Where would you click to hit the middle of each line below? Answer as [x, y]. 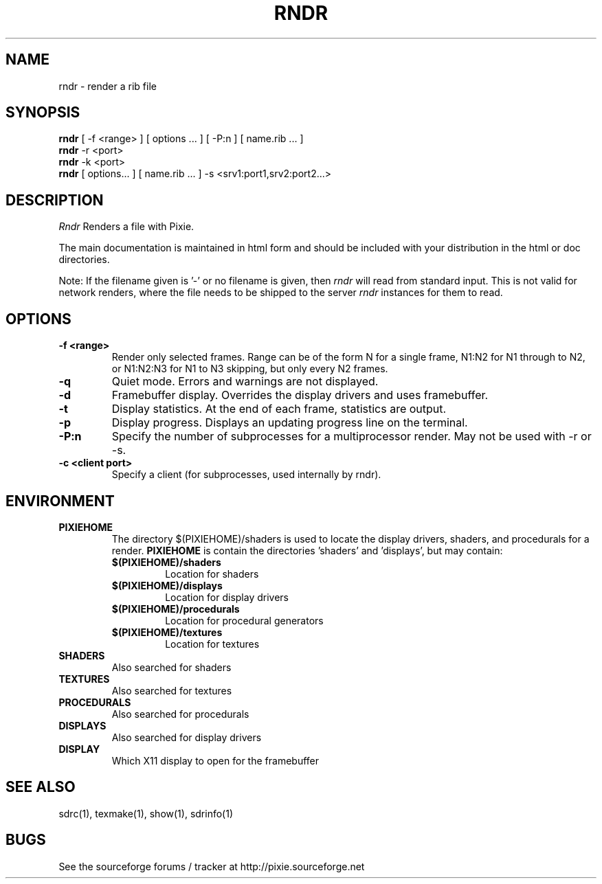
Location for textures [212, 644]
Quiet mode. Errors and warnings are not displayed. [245, 382]
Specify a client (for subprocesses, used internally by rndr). [246, 475]
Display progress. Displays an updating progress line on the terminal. [290, 423]
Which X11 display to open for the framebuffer [215, 760]
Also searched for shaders [171, 667]
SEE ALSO [41, 787]
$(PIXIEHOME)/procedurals [176, 609]
